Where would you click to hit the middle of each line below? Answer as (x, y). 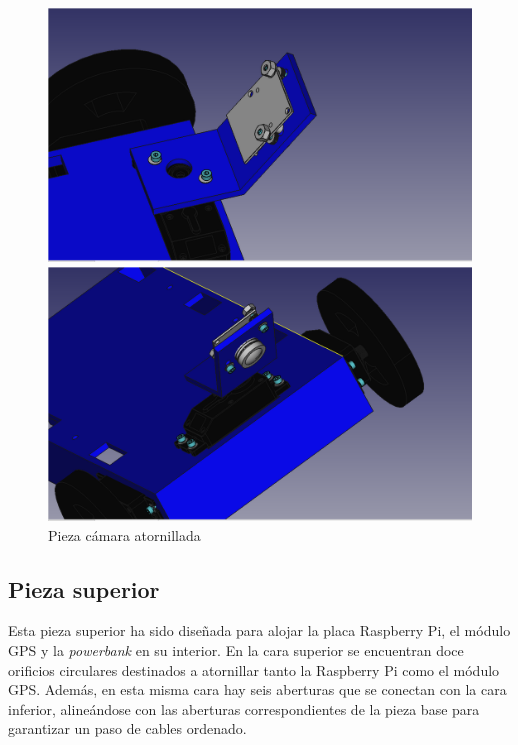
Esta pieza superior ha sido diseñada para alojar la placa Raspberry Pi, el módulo (259, 630)
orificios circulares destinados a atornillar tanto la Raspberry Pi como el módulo (254, 669)
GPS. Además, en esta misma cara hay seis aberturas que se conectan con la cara (257, 689)
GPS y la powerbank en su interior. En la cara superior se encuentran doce (236, 650)
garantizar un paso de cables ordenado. (127, 728)
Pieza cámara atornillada (124, 534)
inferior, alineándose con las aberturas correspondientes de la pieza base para (244, 708)
